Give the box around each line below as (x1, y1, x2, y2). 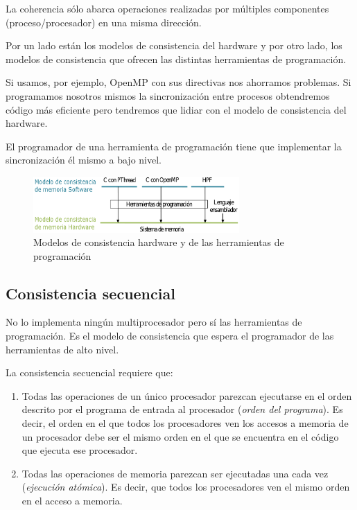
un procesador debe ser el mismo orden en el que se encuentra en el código (21, 429, 339, 443)
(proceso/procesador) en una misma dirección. (6, 15, 202, 29)
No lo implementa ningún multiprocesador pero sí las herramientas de (6, 315, 302, 329)
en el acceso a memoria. (21, 493, 123, 508)
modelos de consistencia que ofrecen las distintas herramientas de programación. (6, 51, 347, 66)
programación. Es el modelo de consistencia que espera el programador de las (6, 328, 334, 343)
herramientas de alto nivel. (6, 342, 119, 356)
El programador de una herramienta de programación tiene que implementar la (6, 139, 342, 153)
